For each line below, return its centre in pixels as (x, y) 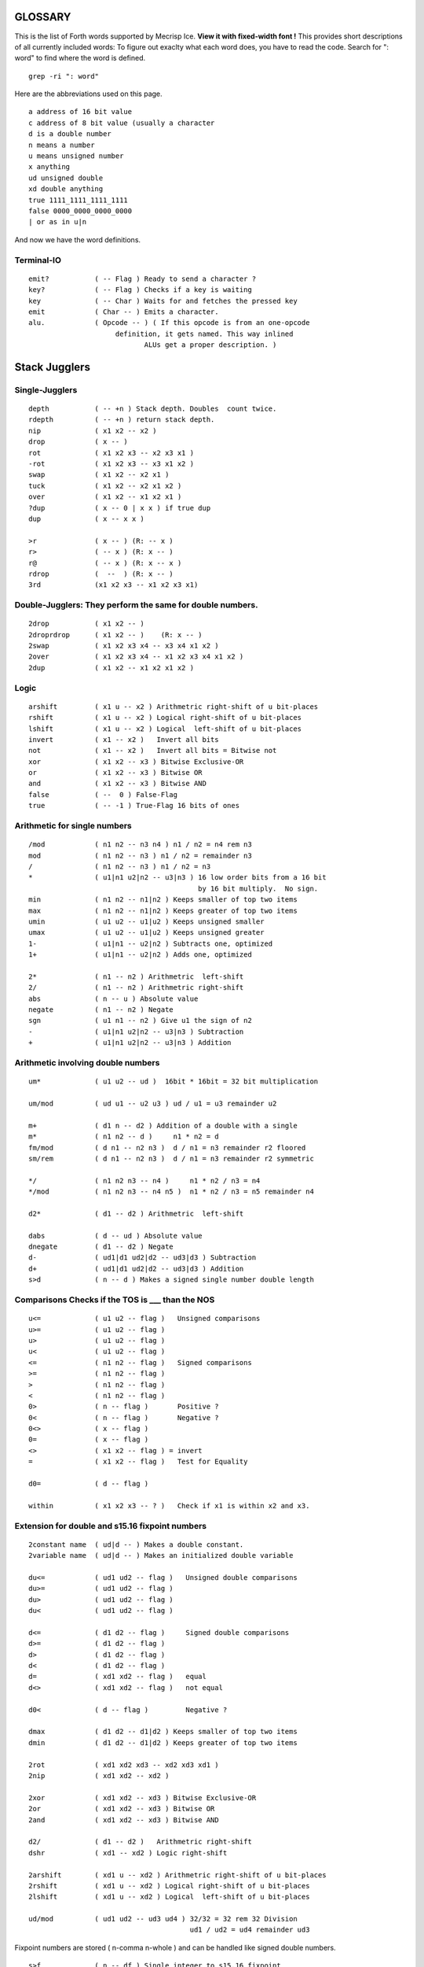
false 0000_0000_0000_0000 (80, 211)
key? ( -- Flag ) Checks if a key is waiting (141, 290)
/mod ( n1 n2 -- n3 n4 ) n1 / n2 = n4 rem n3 (141, 845)
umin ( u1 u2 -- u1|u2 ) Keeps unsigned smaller (146, 921)
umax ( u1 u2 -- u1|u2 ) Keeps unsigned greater (146, 933)
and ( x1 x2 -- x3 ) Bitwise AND (118, 784)
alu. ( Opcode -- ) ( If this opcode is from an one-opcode (169, 323)
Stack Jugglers (52, 367)
